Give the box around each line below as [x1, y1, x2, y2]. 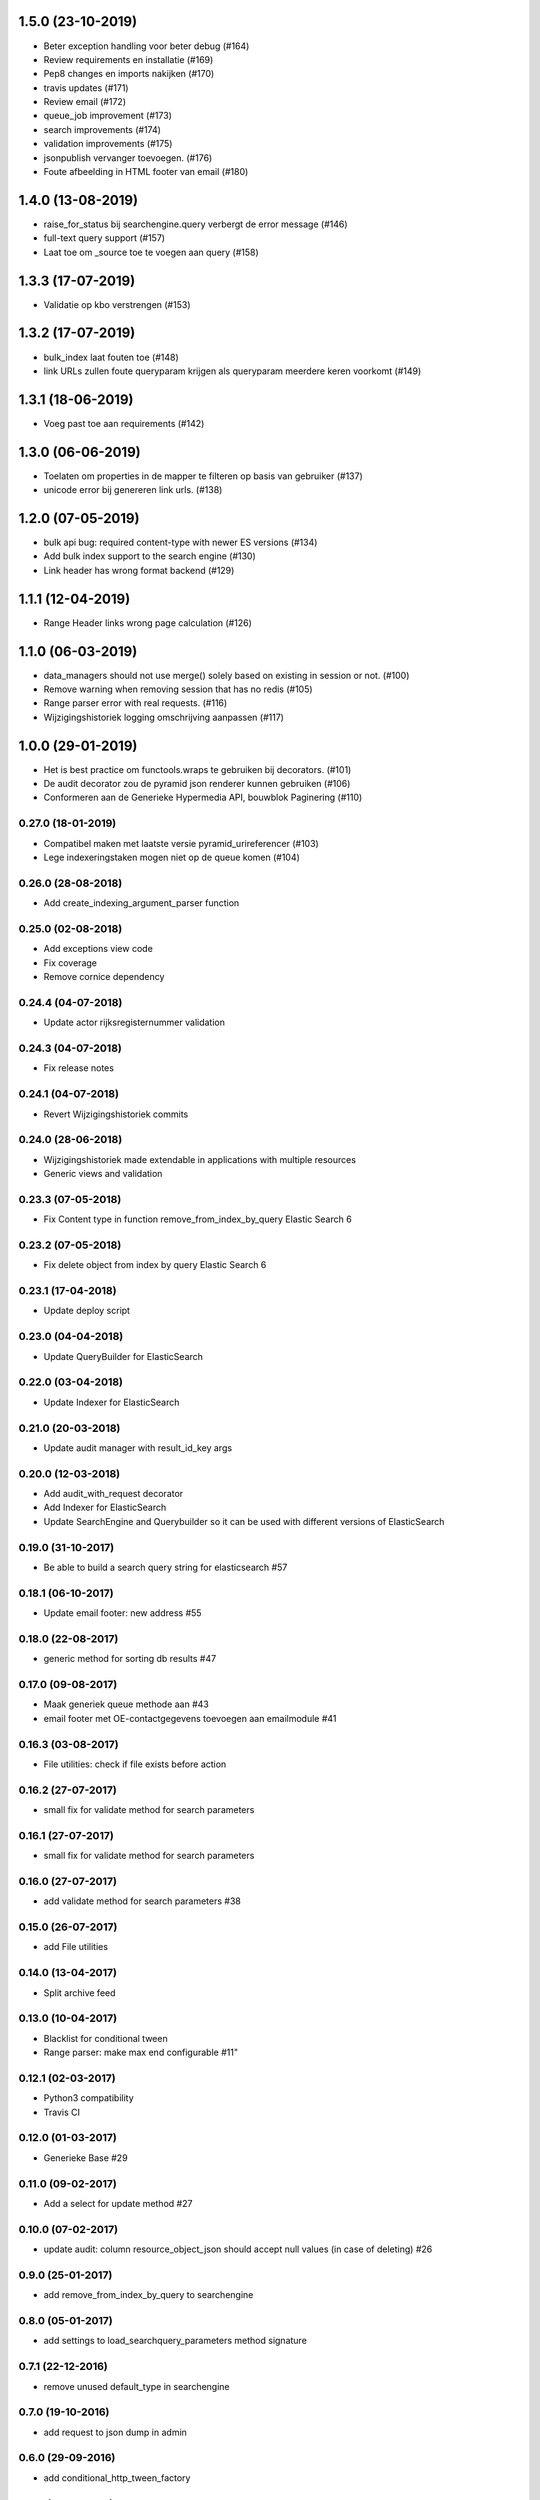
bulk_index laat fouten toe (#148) [43, 351, 179, 363]
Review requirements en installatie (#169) [43, 53, 214, 65]
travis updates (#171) [43, 81, 129, 94]
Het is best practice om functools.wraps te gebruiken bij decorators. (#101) [43, 763, 352, 775]
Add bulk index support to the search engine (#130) [43, 550, 257, 562]
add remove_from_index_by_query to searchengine [43, 2289, 254, 2301]
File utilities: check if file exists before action [43, 1758, 227, 1770]
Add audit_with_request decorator [43, 1488, 184, 1500]
